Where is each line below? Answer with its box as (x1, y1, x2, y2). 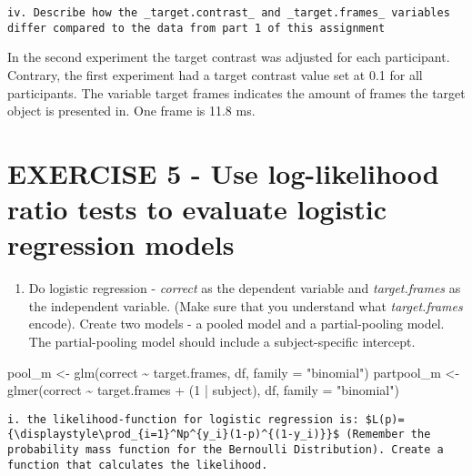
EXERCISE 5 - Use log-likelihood (7, 154, 439, 191)
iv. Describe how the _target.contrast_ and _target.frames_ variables (7, 6, 450, 19)
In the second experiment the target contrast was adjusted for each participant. (7, 47, 450, 66)
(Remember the (346, 428, 431, 441)
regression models (7, 226, 235, 263)
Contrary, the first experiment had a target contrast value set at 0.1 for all (7, 65, 423, 84)
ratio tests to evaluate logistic (7, 190, 387, 228)
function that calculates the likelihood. (7, 458, 268, 471)
